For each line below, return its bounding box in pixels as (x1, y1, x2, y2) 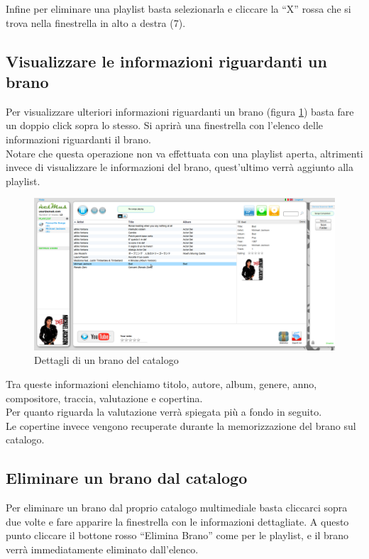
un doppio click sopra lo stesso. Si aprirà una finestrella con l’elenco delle (6, 118, 323, 133)
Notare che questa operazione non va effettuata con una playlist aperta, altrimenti (6, 145, 363, 160)
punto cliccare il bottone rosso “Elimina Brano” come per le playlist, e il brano (6, 528, 349, 543)
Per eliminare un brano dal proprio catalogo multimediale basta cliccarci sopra (6, 500, 348, 515)
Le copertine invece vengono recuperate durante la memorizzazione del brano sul (6, 418, 356, 433)
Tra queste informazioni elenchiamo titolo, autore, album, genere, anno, (6, 377, 317, 392)
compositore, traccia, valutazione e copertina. (6, 390, 203, 405)
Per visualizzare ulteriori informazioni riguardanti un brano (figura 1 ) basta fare (6, 104, 354, 118)
